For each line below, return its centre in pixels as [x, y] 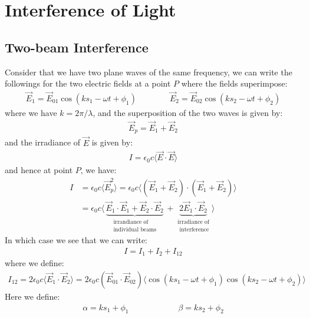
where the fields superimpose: [234, 83]
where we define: [34, 263]
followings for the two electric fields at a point [88, 83]
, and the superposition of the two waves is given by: [188, 113]
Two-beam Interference [77, 47]
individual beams [135, 229]
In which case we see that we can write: [76, 240]
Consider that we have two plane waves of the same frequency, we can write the [149, 72]
